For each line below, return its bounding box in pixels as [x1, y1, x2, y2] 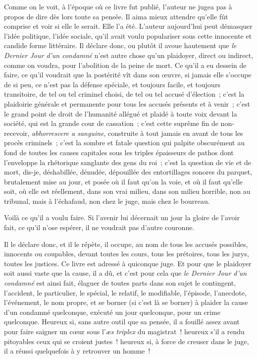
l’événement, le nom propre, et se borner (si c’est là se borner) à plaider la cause [4, 297, 248, 307]
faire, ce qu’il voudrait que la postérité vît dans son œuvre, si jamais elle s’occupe [4, 69, 252, 80]
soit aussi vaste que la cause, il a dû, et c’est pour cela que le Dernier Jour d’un [4, 268, 247, 278]
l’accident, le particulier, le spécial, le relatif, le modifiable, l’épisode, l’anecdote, [4, 287, 247, 298]
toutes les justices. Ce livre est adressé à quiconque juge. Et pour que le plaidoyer [4, 258, 252, 268]
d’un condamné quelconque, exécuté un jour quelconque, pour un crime [4, 306, 220, 317]
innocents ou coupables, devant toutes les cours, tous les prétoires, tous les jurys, [4, 248, 249, 259]
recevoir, [4, 127, 30, 138]
